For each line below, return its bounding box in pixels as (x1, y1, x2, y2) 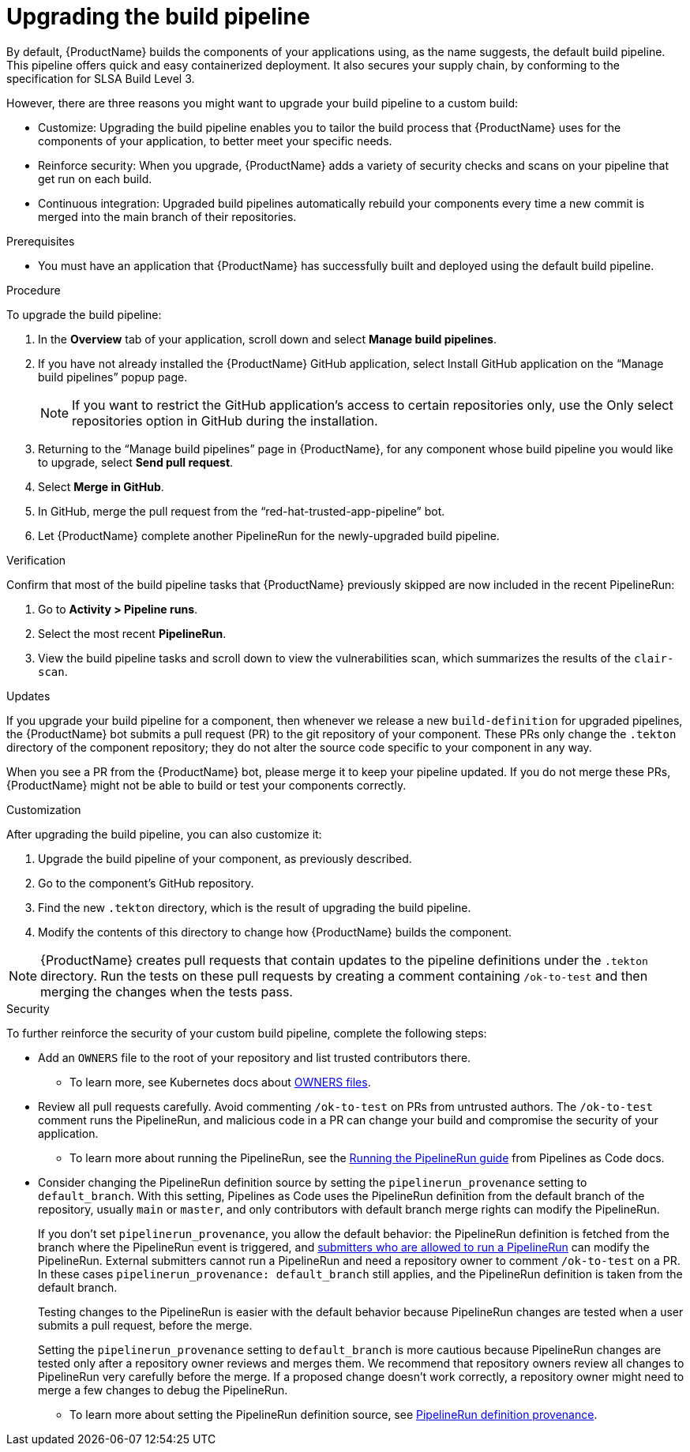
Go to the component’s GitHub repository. (38, 876, 254, 890)
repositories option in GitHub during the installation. (72, 412, 378, 429)
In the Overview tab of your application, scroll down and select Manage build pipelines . (38, 332, 497, 346)
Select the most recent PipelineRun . (38, 626, 227, 640)
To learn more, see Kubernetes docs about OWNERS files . (69, 1075, 371, 1089)
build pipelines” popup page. (38, 370, 188, 384)
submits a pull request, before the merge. (38, 1318, 253, 1332)
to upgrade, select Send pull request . (38, 455, 234, 469)
